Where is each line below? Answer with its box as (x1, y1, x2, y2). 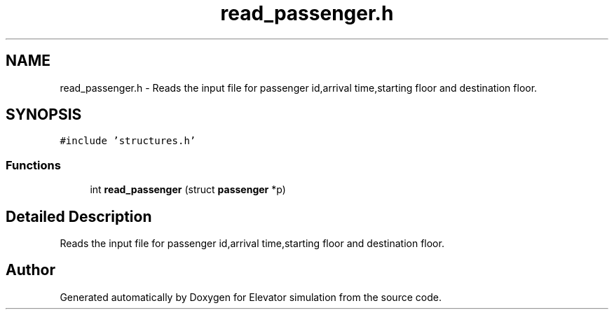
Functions (6, 157, 61, 172)
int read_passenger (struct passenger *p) (90, 183, 286, 196)
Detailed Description (6, 207, 152, 225)
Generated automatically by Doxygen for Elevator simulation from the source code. (60, 290, 442, 303)
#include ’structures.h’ (60, 135, 196, 147)
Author (6, 261, 55, 279)
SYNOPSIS (6, 106, 82, 124)
